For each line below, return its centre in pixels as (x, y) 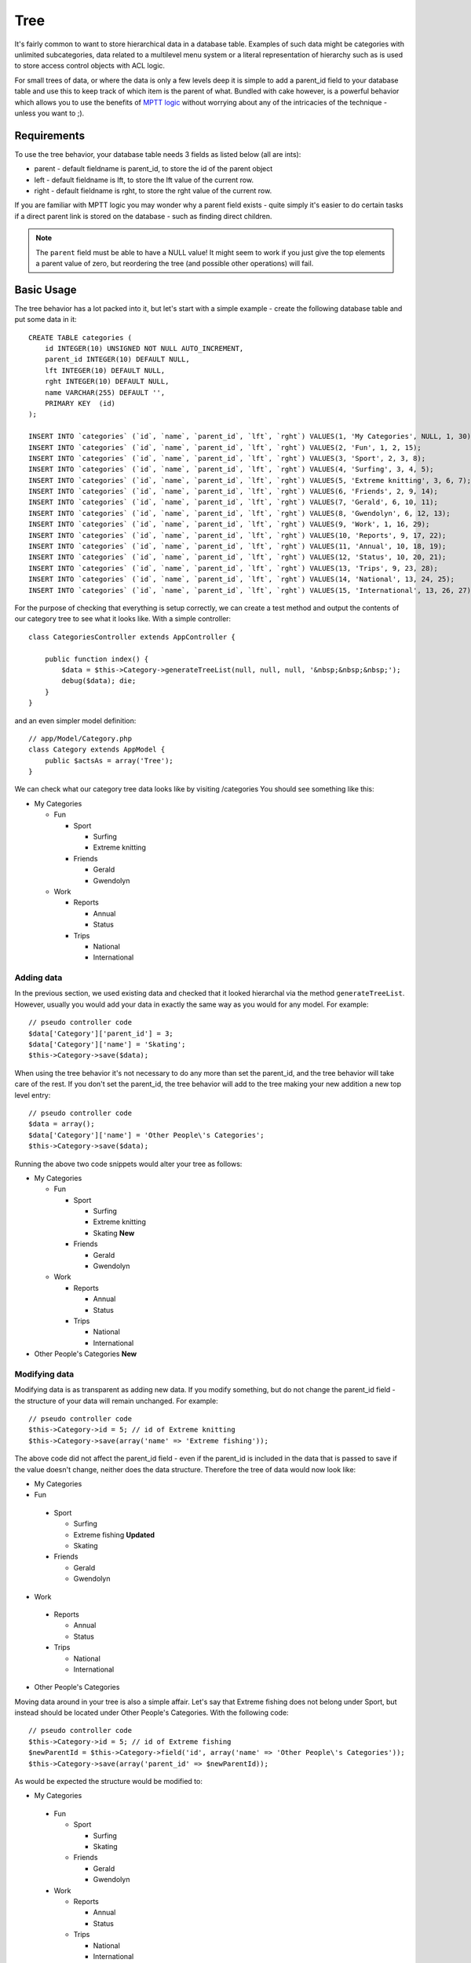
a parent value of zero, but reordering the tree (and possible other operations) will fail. (175, 263)
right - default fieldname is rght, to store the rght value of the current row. (153, 190)
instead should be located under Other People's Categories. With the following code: (152, 1713)
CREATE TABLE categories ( (80, 337)
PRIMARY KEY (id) (80, 403)
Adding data (38, 978)
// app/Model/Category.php (80, 738)
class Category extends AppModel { (97, 749)
